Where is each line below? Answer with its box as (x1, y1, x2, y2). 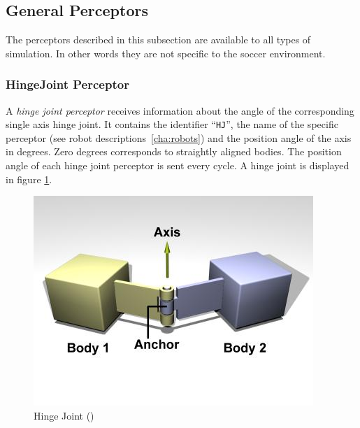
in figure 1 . (6, 171, 52, 186)
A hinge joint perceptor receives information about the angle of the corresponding (6, 103, 354, 117)
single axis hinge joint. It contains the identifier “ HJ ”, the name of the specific (6, 117, 338, 131)
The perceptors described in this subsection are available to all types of (6, 32, 311, 47)
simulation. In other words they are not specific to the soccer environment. (6, 45, 326, 60)
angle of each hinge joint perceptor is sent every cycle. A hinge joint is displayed (6, 158, 350, 173)
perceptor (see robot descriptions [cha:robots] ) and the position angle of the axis (6, 130, 352, 145)
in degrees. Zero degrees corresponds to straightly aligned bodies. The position (6, 144, 342, 159)
